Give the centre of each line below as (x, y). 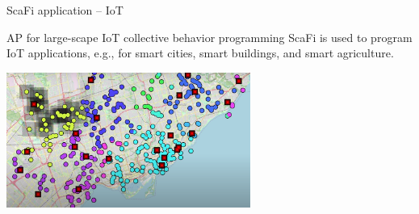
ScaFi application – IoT (65, 10)
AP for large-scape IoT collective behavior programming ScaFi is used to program (209, 37)
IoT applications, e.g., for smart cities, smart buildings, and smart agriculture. (200, 53)
